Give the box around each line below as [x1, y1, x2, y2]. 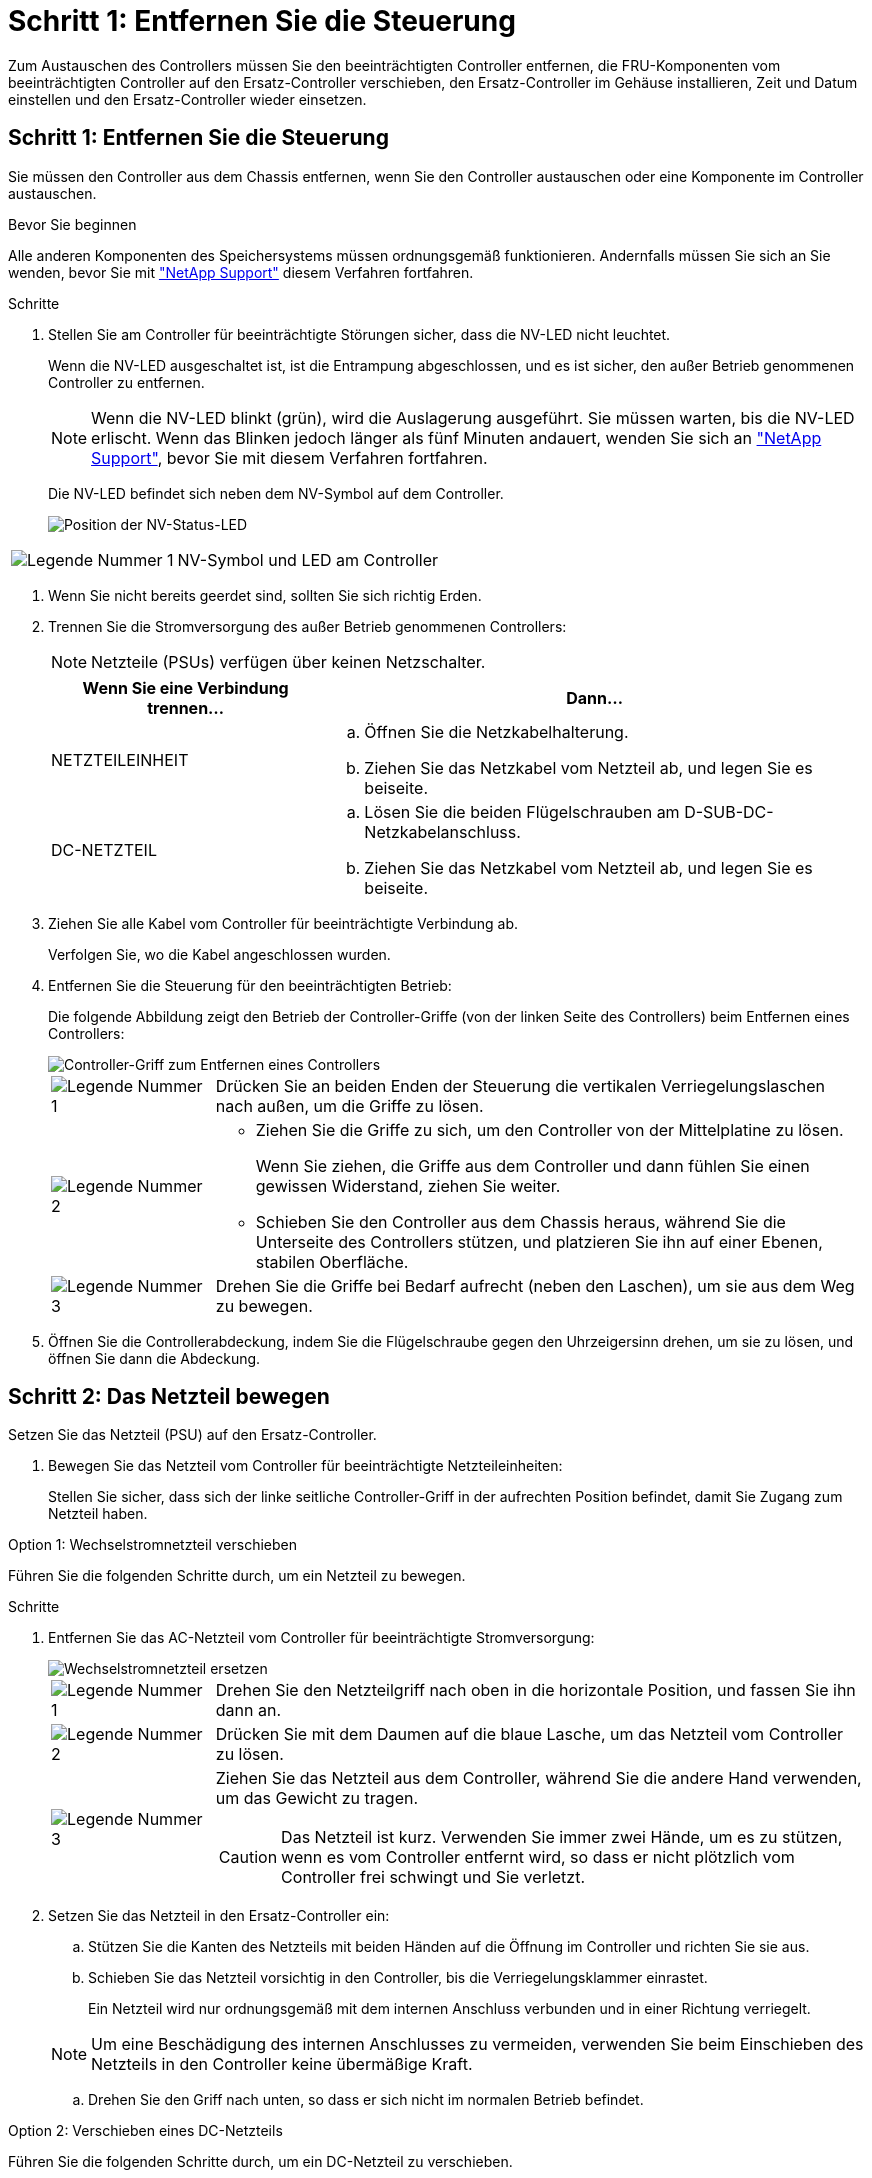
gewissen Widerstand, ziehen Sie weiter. [255, 1175, 561, 1196]
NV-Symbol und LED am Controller [177, 549, 439, 570]
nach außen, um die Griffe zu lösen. [215, 1095, 484, 1116]
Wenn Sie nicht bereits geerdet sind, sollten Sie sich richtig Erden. [48, 586, 482, 604]
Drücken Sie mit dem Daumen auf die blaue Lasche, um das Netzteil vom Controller [215, 1724, 844, 1745]
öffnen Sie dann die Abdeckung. [48, 1349, 261, 1367]
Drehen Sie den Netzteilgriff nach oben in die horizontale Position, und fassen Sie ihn [215, 1680, 856, 1701]
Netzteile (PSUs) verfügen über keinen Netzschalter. [91, 651, 486, 672]
